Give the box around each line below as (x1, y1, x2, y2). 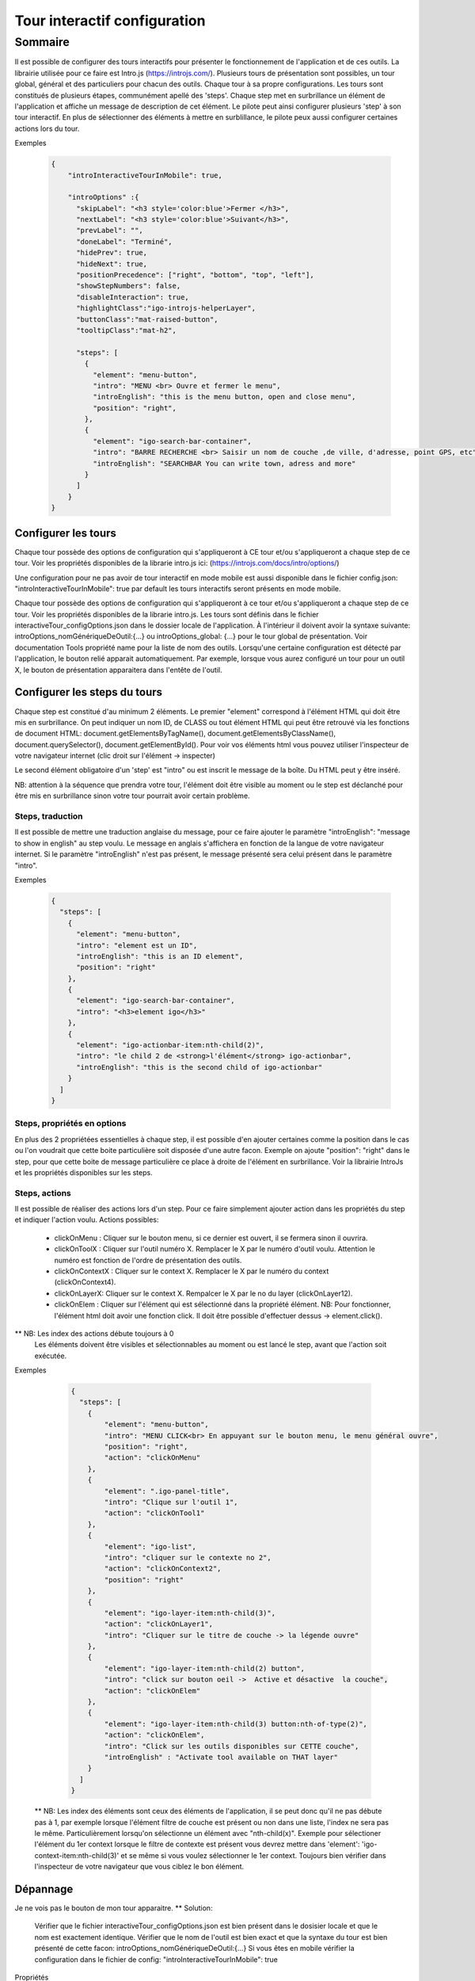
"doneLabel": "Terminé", (76, 237, 173, 246)
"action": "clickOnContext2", (104, 1564, 222, 1573)
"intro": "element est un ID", (76, 941, 198, 950)
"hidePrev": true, (76, 248, 148, 258)
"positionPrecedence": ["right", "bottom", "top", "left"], (76, 270, 314, 280)
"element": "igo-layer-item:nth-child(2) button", (104, 1664, 305, 1673)
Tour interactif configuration (14, 12, 206, 29)
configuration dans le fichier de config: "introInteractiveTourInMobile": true (34, 1954, 279, 1964)
